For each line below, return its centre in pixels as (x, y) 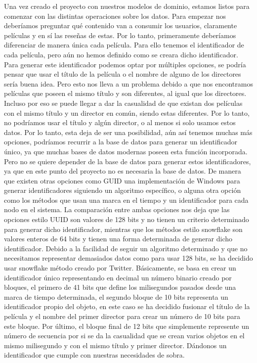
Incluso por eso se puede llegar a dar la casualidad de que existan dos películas (123, 103)
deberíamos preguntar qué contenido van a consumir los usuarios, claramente (121, 25)
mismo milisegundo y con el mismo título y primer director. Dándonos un (115, 345)
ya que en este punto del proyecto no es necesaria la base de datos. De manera (123, 171)
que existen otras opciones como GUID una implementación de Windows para (122, 180)
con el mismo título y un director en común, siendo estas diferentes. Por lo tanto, (127, 113)
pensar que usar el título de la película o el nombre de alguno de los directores (123, 74)
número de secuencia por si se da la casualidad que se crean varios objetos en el (124, 336)
